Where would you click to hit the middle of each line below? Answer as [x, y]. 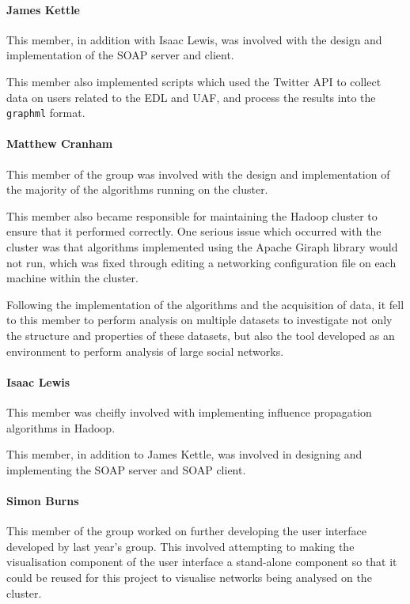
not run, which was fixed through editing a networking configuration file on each [201, 262]
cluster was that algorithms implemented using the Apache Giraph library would [202, 247]
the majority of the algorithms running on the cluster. [137, 189]
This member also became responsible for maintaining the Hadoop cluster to [192, 215]
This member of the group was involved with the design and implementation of [198, 174]
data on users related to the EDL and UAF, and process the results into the [191, 97]
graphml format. [46, 113]
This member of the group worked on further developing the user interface [187, 531]
